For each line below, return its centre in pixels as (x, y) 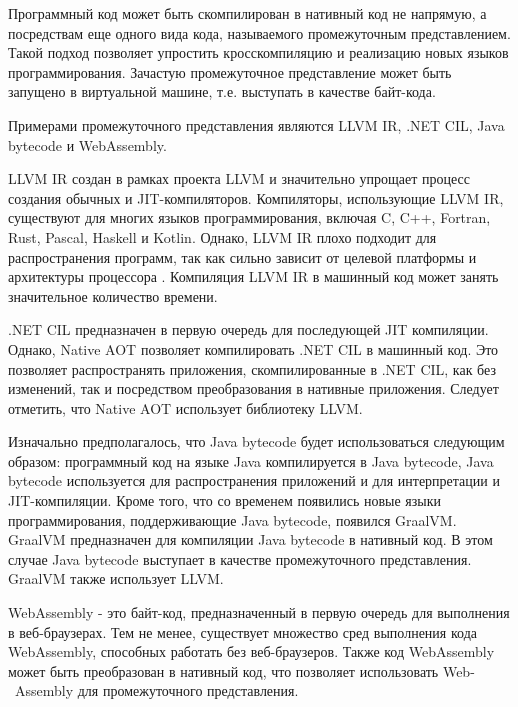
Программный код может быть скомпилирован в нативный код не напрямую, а (247, 13)
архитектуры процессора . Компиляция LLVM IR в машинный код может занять (253, 276)
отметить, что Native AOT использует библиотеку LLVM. (185, 407)
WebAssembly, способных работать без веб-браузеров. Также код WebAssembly (251, 651)
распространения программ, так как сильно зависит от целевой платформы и (242, 256)
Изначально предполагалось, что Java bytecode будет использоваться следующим (256, 441)
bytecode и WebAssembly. (87, 144)
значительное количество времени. (113, 295)
